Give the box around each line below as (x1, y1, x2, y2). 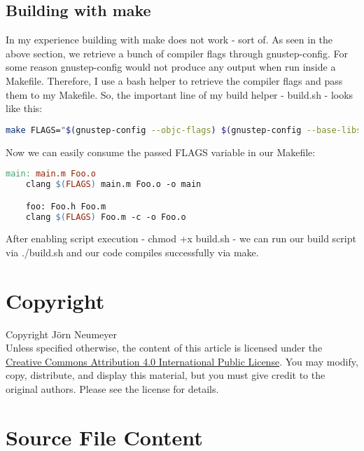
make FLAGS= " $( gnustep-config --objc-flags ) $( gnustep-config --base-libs (6, 125, 362, 135)
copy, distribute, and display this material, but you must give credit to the (6, 368, 325, 382)
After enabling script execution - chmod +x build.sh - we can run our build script (6, 231, 356, 246)
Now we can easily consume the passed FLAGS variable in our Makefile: (6, 144, 316, 159)
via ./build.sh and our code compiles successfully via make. (6, 244, 259, 259)
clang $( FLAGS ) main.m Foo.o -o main (25, 179, 202, 190)
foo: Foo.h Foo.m (25, 201, 106, 211)
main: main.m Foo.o (6, 169, 96, 179)
